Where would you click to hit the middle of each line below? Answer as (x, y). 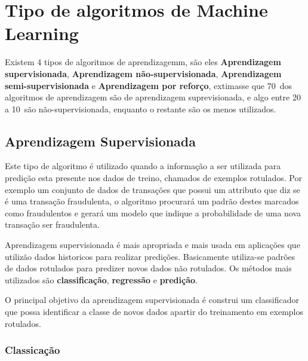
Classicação (33, 350)
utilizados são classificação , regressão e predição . (101, 279)
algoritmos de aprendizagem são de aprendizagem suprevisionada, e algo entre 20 (153, 97)
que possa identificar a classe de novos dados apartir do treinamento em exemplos (154, 312)
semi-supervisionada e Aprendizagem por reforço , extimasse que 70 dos (148, 85)
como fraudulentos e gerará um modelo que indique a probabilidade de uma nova (153, 212)
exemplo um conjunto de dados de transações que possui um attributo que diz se (153, 189)
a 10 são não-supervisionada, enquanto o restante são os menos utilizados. (141, 108)
